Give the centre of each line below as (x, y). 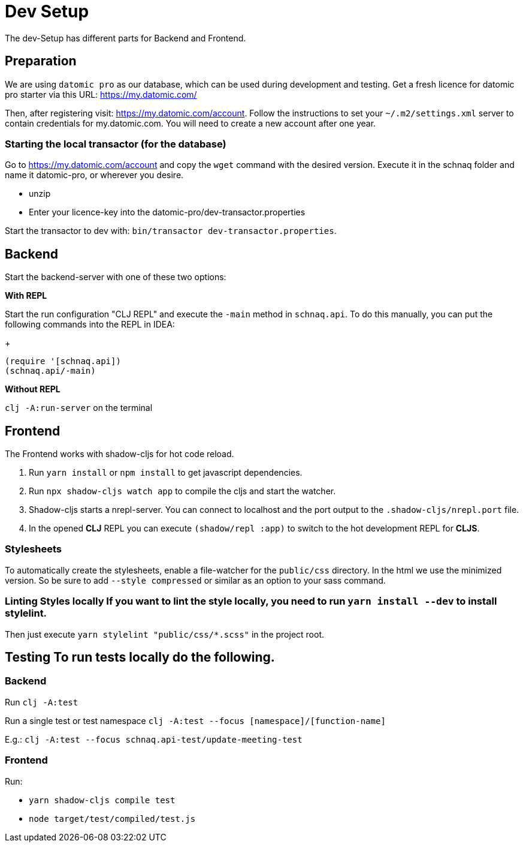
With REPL (26, 296)
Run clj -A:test (42, 702)
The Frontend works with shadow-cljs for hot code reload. (120, 454)
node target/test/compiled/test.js (112, 819)
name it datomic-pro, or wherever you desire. (94, 175)
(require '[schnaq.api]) (63, 361)
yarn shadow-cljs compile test (102, 800)
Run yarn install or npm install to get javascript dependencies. (166, 473)
